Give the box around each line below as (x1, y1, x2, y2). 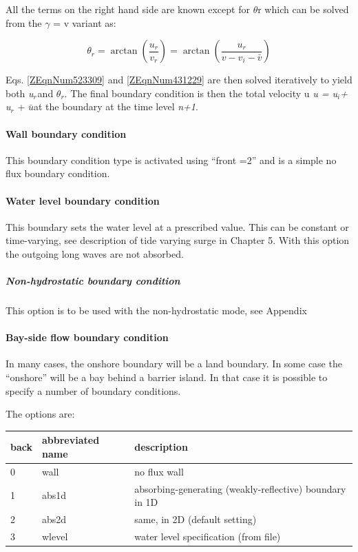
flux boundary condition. (6, 166, 110, 181)
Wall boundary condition (6, 126, 127, 141)
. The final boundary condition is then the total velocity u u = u (64, 85, 338, 100)
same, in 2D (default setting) (134, 512, 257, 527)
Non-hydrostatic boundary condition (6, 274, 180, 288)
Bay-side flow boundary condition (6, 330, 169, 345)
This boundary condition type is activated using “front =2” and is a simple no (6, 152, 337, 167)
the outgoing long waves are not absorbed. (6, 246, 184, 260)
